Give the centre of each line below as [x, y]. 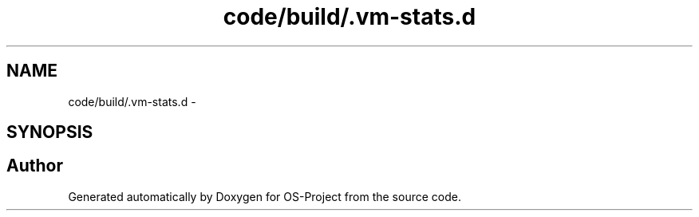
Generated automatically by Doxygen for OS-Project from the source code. [265, 196]
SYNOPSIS [50, 132]
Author [35, 166]
